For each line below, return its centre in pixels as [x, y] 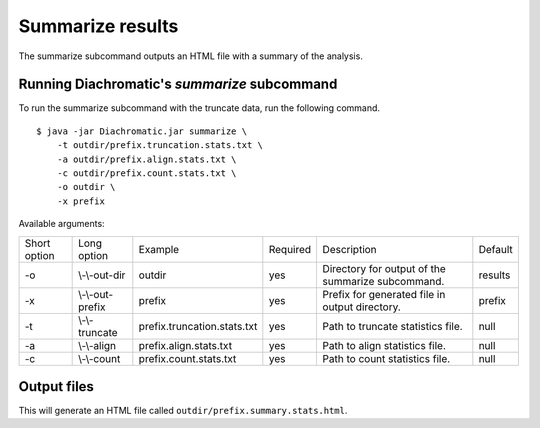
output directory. [362, 307]
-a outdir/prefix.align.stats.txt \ [146, 159]
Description [349, 249]
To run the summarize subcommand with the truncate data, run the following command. [199, 108]
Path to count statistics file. [386, 358]
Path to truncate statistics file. [393, 326]
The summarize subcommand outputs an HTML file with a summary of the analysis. [191, 56]
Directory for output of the [384, 268]
